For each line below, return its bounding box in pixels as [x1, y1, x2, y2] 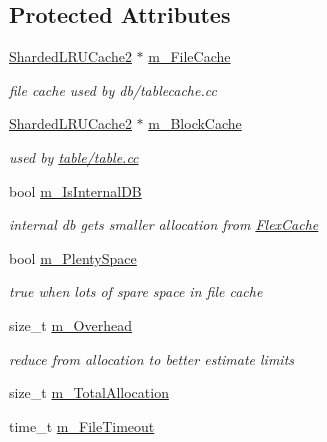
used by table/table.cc [9, 146, 139, 167]
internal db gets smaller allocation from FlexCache [9, 214, 319, 235]
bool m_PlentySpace [9, 247, 137, 268]
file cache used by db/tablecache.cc [9, 79, 217, 100]
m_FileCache [148, 46, 231, 67]
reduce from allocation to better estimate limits [9, 348, 295, 369]
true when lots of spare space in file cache [9, 281, 263, 302]
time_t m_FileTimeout [9, 415, 155, 436]
